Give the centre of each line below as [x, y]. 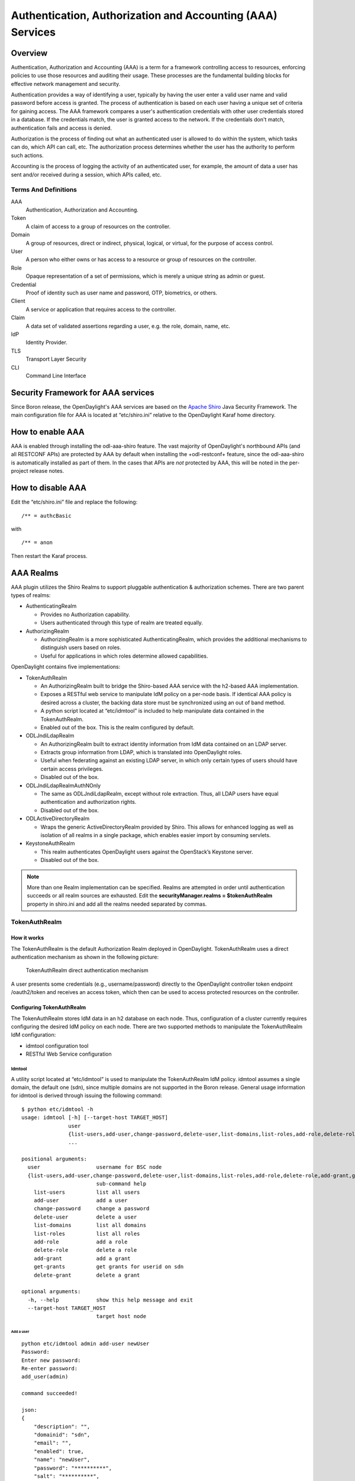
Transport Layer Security [56, 359]
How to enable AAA [48, 432]
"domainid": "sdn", [62, 1435]
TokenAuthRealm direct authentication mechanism [87, 970]
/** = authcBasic [46, 516]
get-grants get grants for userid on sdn [109, 1267]
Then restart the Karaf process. [49, 556]
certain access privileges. [72, 769]
